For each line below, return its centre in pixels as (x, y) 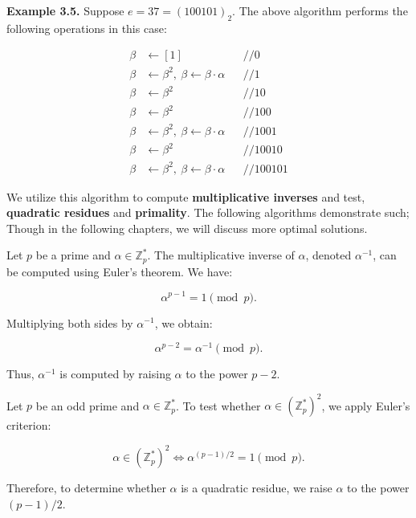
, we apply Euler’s (366, 405)
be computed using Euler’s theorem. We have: (120, 271)
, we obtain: (184, 322)
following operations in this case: (87, 28)
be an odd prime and (88, 405)
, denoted (328, 255)
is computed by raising (115, 374)
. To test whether (218, 405)
